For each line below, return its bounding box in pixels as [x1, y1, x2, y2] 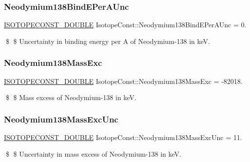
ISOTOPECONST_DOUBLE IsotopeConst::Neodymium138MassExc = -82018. [4, 76, 243, 86]
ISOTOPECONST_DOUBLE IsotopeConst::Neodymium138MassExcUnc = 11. [4, 132, 242, 142]
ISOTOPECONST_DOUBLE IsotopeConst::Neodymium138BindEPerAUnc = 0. [4, 20, 247, 30]
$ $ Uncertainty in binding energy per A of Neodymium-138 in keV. [5, 36, 210, 46]
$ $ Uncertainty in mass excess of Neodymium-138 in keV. [5, 148, 181, 159]
